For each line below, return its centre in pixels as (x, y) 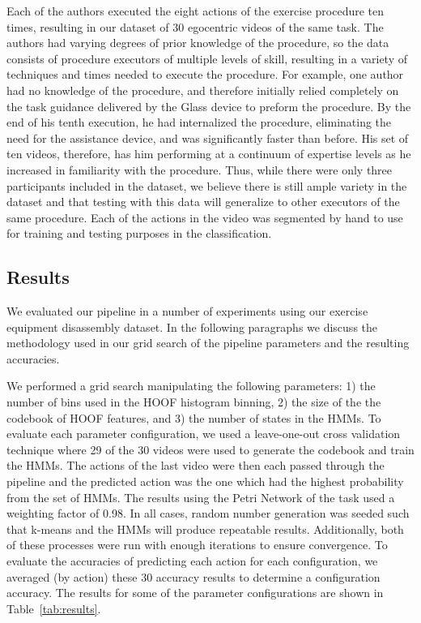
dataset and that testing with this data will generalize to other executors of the (203, 202)
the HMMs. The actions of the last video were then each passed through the (196, 465)
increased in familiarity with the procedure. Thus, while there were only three (200, 169)
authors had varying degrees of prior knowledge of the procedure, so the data (198, 43)
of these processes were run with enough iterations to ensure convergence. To (197, 545)
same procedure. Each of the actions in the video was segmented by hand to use (205, 217)
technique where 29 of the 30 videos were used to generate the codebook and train (210, 449)
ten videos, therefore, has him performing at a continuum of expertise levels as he (209, 154)
